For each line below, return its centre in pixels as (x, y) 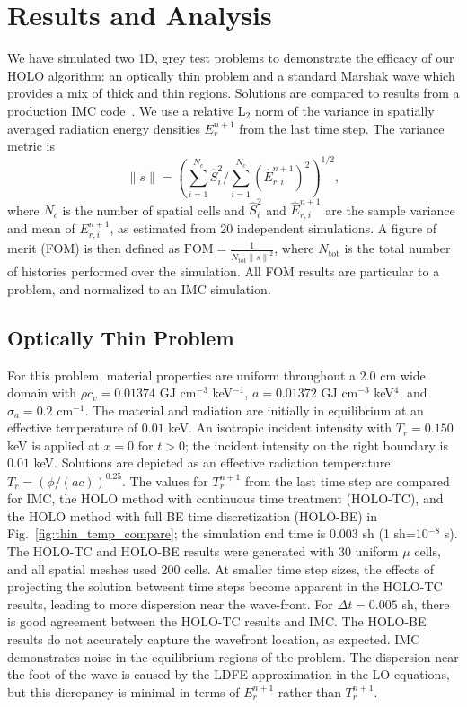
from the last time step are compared (347, 480)
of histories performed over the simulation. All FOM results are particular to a (224, 271)
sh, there (426, 603)
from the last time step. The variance (342, 128)
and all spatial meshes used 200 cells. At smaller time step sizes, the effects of (221, 568)
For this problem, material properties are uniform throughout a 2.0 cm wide (216, 375)
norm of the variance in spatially (344, 110)
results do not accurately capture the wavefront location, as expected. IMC (214, 638)
